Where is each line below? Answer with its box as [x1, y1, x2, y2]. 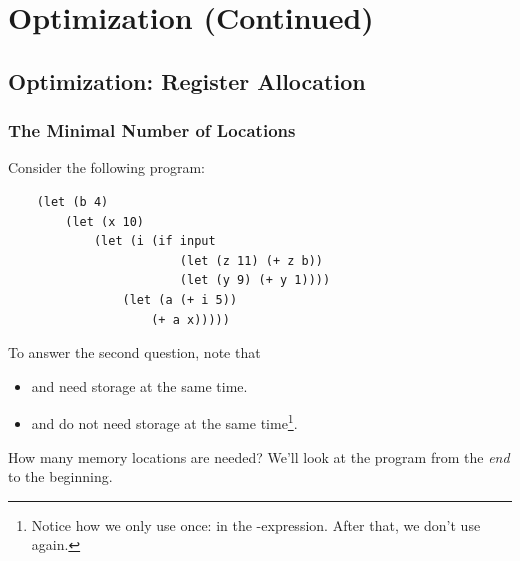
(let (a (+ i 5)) [122, 292, 238, 307]
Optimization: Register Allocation [8, 65, 366, 96]
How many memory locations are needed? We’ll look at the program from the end [8, 446, 510, 467]
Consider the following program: [8, 157, 205, 178]
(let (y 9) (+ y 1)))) [179, 273, 331, 288]
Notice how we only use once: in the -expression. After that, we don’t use [31, 514, 481, 535]
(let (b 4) [36, 194, 109, 209]
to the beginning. [8, 466, 113, 487]
